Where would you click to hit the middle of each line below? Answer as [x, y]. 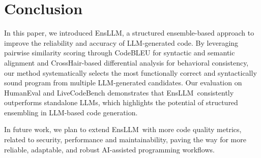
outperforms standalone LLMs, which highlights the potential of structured [121, 102]
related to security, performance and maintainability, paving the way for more [125, 139]
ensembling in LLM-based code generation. [71, 112]
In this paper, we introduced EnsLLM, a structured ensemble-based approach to [129, 33]
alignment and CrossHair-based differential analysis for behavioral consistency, [126, 62]
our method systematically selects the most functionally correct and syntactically [130, 72]
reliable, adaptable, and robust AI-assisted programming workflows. [109, 149]
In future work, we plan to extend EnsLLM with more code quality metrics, [123, 129]
